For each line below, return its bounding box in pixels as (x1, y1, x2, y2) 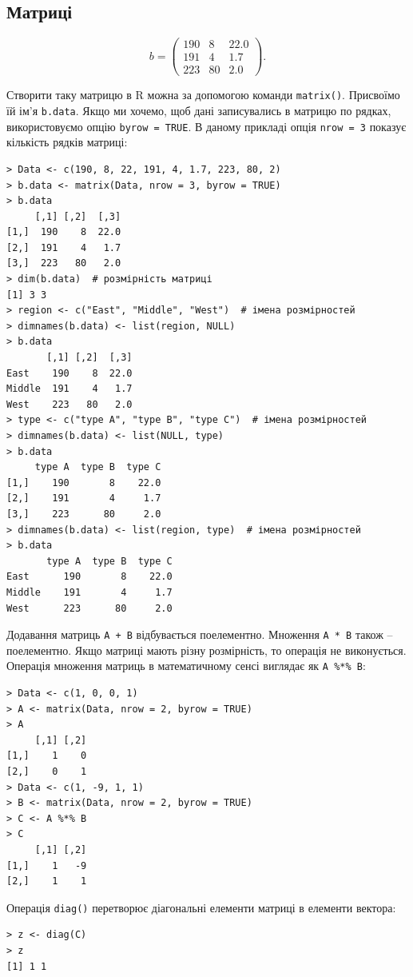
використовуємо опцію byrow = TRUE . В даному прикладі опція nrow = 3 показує (6, 118, 407, 134)
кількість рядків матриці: (6, 134, 128, 150)
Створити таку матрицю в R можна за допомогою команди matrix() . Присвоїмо (6, 86, 400, 103)
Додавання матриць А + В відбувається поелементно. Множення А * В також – (6, 626, 393, 643)
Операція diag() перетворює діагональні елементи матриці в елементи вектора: (6, 899, 396, 915)
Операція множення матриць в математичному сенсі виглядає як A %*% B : (6, 657, 366, 674)
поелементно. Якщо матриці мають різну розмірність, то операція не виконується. (6, 641, 407, 658)
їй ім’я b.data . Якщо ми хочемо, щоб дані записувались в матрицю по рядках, (6, 102, 391, 119)
